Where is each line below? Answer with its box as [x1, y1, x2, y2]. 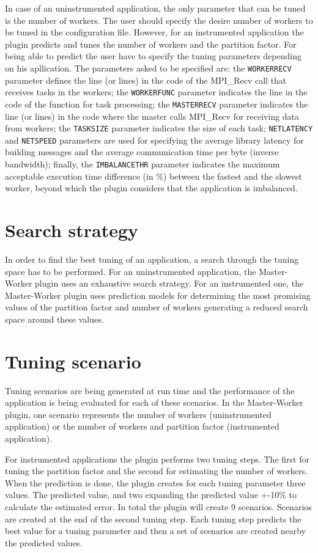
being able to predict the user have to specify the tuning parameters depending [5, 49, 301, 62]
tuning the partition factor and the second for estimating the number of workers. [5, 464, 308, 477]
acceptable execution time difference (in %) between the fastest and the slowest [5, 169, 302, 182]
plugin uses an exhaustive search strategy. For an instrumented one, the [35, 277, 304, 290]
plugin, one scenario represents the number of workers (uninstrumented [5, 408, 272, 420]
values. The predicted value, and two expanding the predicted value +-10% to [5, 488, 297, 501]
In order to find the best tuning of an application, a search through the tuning [5, 253, 299, 265]
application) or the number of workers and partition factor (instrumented [5, 420, 279, 433]
